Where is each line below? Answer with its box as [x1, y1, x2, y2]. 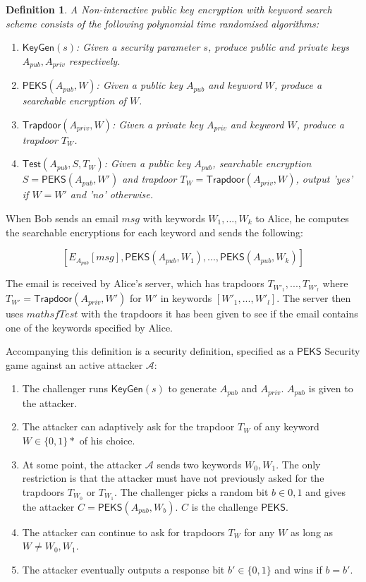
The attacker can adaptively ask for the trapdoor [22, 419, 235, 434]
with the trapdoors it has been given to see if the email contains [81, 306, 358, 321]
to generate [168, 381, 216, 396]
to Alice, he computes [255, 211, 349, 226]
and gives [305, 484, 346, 499]
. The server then [276, 291, 351, 305]
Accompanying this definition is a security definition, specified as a [6, 344, 294, 358]
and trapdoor [122, 171, 177, 186]
